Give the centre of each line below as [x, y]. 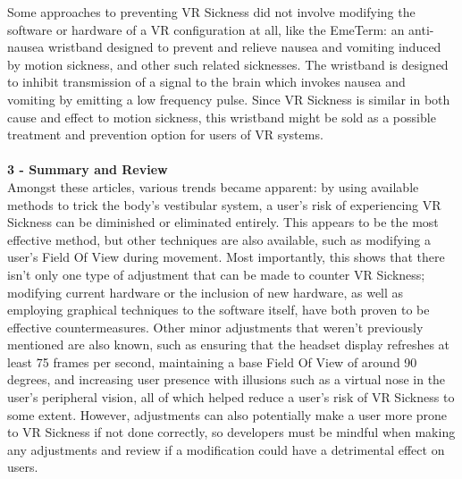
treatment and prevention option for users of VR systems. [165, 134]
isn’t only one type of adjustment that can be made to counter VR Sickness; [216, 274]
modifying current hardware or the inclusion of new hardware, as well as [206, 292]
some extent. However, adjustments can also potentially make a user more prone [227, 414]
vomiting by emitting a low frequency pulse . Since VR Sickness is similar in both [229, 99]
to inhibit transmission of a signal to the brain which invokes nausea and [206, 82]
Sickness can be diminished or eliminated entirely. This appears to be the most [223, 222]
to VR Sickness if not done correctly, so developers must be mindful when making [231, 432]
